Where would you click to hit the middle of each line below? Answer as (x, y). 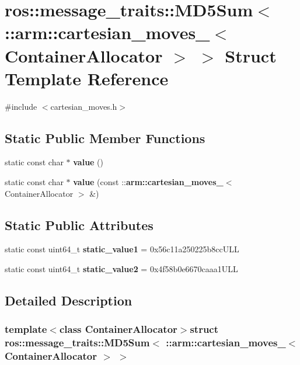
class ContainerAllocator (118, 329)
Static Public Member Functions (105, 138)
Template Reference (87, 78)
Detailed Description (69, 300)
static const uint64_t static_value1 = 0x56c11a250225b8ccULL (122, 249)
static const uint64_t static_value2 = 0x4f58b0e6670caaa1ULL (121, 269)
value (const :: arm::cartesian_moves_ (148, 182)
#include (21, 106)
